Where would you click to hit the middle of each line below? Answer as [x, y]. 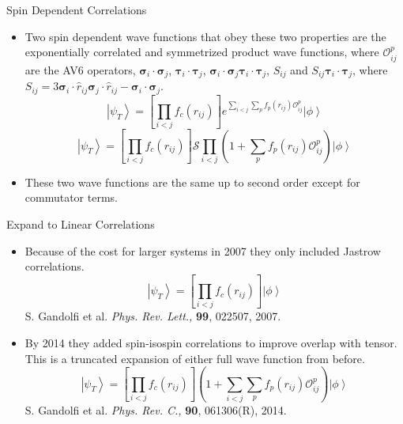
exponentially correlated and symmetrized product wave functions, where [202, 52]
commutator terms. [71, 197]
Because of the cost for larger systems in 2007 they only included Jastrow [203, 250]
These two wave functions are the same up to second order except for [192, 182]
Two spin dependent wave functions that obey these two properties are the [205, 36]
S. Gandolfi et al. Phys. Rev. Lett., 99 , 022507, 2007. [153, 316]
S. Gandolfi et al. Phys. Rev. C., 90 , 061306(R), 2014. [156, 409]
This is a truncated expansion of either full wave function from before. [195, 358]
